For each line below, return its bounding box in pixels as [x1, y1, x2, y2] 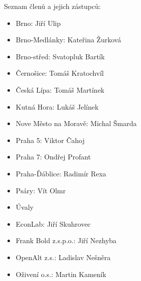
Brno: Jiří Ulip [15, 17, 61, 28]
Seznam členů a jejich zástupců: [4, 1, 101, 11]
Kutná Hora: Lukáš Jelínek [15, 101, 99, 112]
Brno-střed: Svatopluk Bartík [15, 51, 105, 61]
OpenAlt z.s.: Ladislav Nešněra [15, 252, 111, 262]
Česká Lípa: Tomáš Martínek [15, 84, 105, 95]
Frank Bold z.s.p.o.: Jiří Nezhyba [15, 235, 117, 246]
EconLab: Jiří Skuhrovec [15, 218, 91, 229]
